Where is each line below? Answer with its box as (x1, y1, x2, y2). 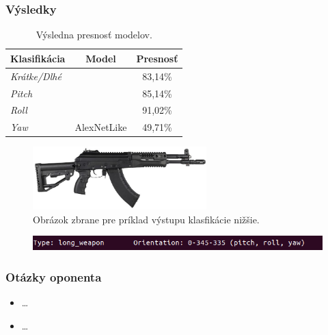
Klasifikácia (10, 51, 66, 65)
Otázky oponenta (5, 268, 102, 285)
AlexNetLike (74, 120, 127, 134)
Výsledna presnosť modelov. (36, 27, 152, 42)
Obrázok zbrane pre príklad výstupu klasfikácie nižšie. (33, 212, 260, 226)
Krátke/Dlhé (10, 69, 61, 83)
